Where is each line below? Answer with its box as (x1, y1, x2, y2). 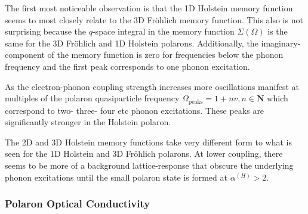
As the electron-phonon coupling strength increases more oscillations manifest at (5, 80, 300, 92)
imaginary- (261, 36, 301, 49)
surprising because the (5, 25, 87, 38)
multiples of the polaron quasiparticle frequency (5, 92, 180, 104)
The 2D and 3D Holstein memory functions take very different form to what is (5, 135, 292, 148)
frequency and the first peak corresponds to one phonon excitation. (5, 60, 250, 72)
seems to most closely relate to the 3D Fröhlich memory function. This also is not (5, 13, 303, 26)
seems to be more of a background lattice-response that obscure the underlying (5, 159, 294, 171)
